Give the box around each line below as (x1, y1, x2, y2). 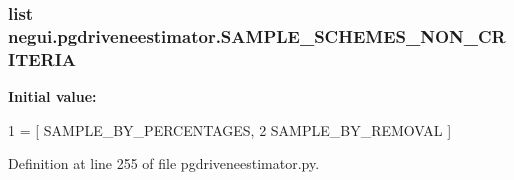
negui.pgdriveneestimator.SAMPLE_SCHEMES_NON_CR (8, 23, 506, 48)
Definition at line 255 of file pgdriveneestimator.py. (8, 153, 320, 174)
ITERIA (8, 46, 77, 71)
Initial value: (8, 86, 97, 107)
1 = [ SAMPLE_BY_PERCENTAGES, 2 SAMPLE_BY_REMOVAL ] (8, 119, 452, 140)
